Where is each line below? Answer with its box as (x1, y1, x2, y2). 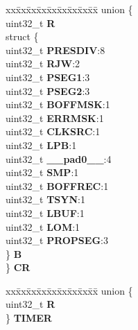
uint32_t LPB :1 (6, 137, 77, 152)
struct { (6, 29, 39, 44)
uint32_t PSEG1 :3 (6, 69, 90, 84)
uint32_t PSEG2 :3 (6, 83, 90, 98)
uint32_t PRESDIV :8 (6, 42, 105, 57)
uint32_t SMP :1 (6, 165, 79, 180)
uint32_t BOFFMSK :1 (6, 97, 110, 112)
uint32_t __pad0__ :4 (6, 151, 112, 166)
